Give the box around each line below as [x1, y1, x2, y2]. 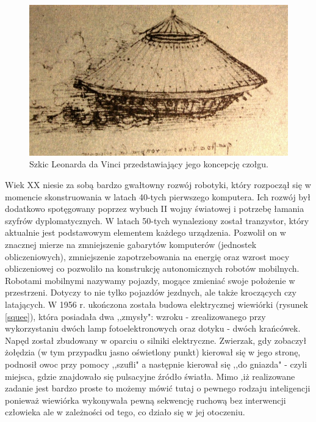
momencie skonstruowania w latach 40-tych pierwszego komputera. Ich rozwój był [5, 190, 311, 203]
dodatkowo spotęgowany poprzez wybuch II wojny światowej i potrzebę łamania [5, 202, 304, 215]
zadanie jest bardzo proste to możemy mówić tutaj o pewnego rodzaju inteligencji [5, 382, 311, 395]
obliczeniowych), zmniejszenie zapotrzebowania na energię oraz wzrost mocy [5, 250, 290, 263]
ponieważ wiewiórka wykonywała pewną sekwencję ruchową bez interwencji [5, 393, 286, 406]
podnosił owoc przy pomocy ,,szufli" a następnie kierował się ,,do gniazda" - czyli [5, 357, 307, 370]
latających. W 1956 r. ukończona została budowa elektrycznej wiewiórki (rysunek [5, 297, 308, 310]
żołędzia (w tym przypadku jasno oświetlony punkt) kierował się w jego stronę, [5, 346, 301, 358]
